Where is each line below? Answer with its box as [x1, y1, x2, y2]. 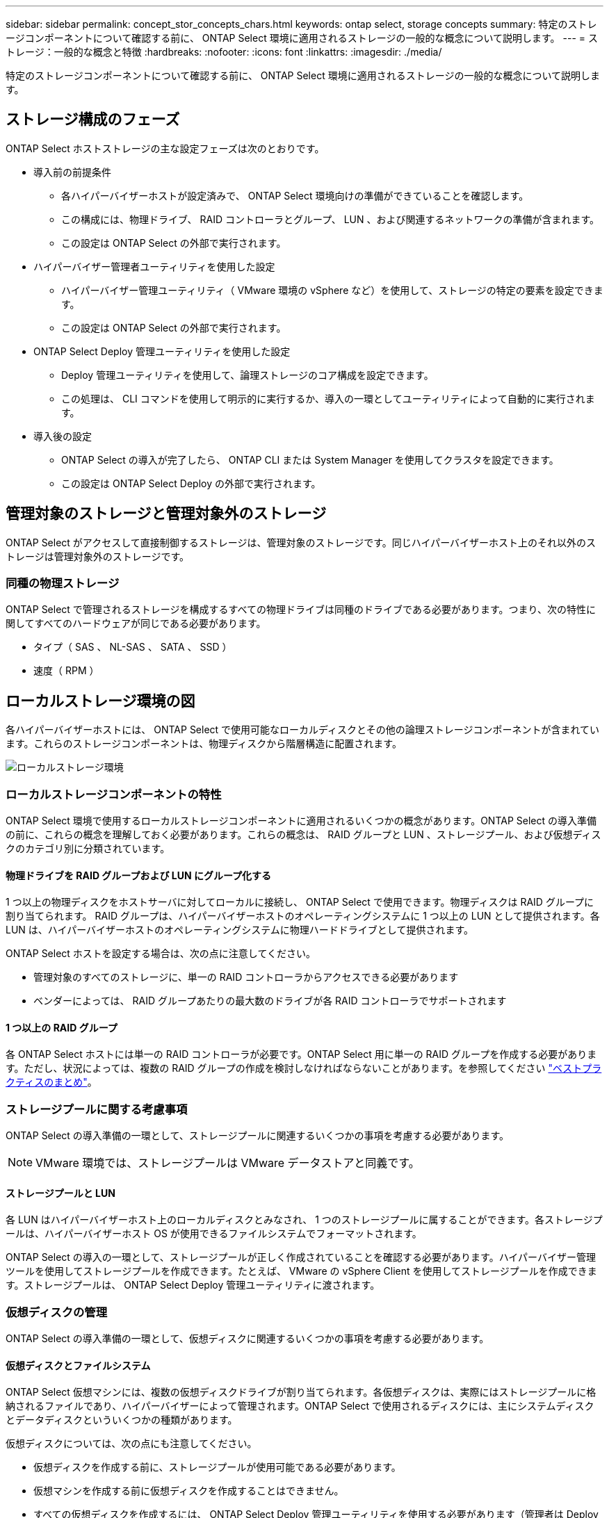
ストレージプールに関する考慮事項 [6, 1102, 188, 1116]
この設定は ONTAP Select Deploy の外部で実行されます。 [61, 477, 321, 489]
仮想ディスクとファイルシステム [6, 1359, 151, 1371]
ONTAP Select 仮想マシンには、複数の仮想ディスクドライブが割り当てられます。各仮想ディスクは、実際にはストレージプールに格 [6, 1386, 596, 1398]
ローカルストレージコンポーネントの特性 [6, 787, 222, 801]
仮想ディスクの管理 [6, 1305, 108, 1319]
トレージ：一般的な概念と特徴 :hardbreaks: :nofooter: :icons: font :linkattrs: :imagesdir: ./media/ [6, 46, 442, 58]
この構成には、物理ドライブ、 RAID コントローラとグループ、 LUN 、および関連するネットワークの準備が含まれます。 [61, 213, 600, 225]
